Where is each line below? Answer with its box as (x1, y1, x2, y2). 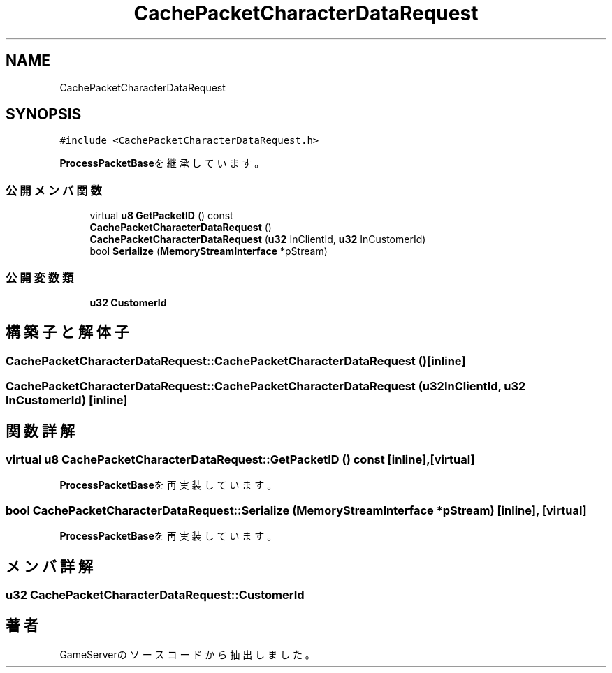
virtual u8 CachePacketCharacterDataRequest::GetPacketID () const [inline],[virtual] (6, 452, 475, 466)
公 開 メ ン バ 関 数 (6, 183, 102, 198)
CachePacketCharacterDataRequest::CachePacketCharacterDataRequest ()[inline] (6, 353, 466, 368)
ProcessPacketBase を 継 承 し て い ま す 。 (59, 157, 265, 170)
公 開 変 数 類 (6, 270, 74, 285)
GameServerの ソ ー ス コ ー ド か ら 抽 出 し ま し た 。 (59, 648, 315, 660)
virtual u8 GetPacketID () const (89, 209, 233, 222)
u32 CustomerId (89, 296, 167, 309)
